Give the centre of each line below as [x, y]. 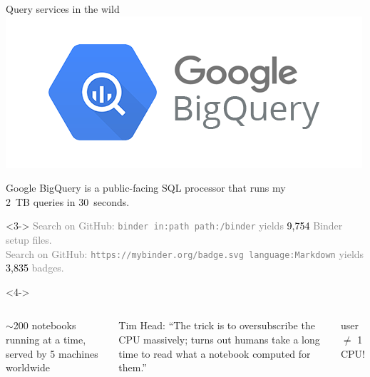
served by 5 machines [52, 353]
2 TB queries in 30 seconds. [68, 201]
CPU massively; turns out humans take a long [219, 340]
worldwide [28, 367]
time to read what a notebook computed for [215, 353]
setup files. [29, 240]
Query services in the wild [63, 9]
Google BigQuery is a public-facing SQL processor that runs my [146, 188]
